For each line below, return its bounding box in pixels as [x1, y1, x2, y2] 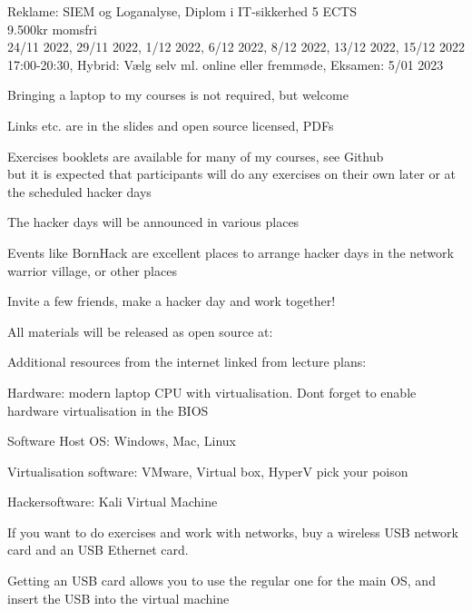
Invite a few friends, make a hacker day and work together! [7, 291, 336, 310]
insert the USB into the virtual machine [7, 588, 230, 607]
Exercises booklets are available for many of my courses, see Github [7, 146, 384, 165]
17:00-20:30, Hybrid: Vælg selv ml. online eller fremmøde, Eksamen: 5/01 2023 [7, 54, 444, 74]
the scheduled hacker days [7, 182, 152, 201]
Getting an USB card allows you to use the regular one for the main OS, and [7, 571, 436, 590]
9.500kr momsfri [7, 19, 97, 38]
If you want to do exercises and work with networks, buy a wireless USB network [7, 522, 458, 541]
